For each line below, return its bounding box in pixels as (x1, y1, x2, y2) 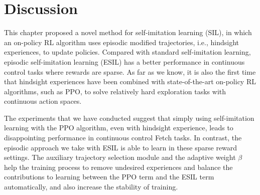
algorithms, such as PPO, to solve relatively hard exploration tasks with (4, 86, 226, 96)
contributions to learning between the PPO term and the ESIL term (4, 171, 214, 182)
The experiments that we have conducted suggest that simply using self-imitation (4, 112, 254, 123)
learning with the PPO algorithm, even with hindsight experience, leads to (4, 122, 233, 133)
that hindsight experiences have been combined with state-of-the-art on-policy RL (4, 76, 256, 87)
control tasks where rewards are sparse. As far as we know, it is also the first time (4, 66, 256, 77)
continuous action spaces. (4, 96, 82, 106)
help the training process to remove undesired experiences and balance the (4, 161, 233, 172)
